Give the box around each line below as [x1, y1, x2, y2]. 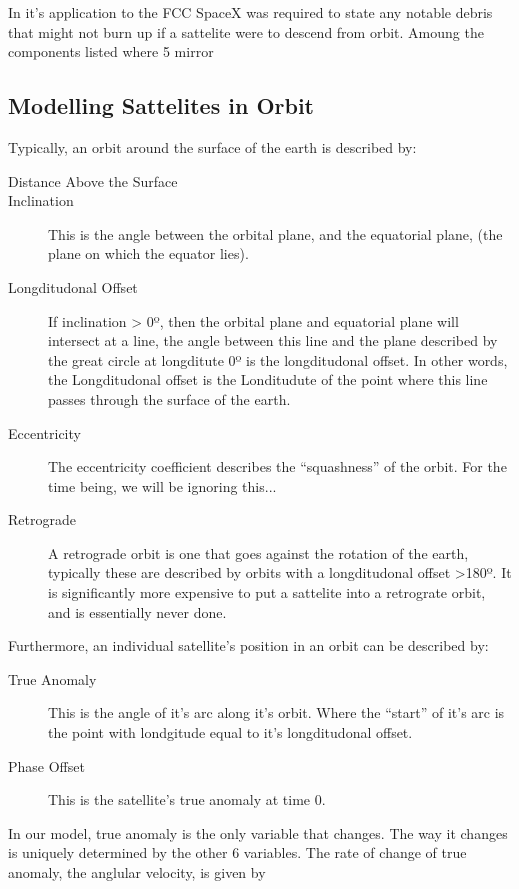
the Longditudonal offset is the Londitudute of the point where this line [48, 369, 488, 390]
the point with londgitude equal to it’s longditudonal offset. [48, 722, 413, 743]
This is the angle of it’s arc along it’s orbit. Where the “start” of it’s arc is [48, 702, 505, 723]
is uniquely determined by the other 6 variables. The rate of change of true [8, 842, 467, 863]
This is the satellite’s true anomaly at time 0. [48, 789, 326, 810]
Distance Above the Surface [8, 170, 178, 191]
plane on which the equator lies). [48, 243, 249, 264]
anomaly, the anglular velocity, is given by [8, 862, 266, 883]
